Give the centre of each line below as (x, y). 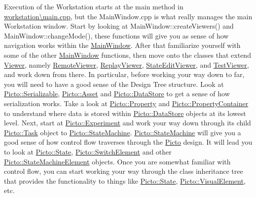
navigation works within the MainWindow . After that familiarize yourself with (122, 45)
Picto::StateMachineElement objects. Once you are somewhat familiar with (117, 161)
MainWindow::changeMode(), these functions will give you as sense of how (116, 35)
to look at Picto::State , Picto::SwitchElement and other (88, 151)
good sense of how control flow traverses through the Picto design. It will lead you (128, 142)
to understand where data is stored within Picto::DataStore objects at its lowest (125, 113)
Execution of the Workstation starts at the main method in (94, 6)
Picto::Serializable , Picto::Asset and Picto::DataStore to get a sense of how (117, 94)
